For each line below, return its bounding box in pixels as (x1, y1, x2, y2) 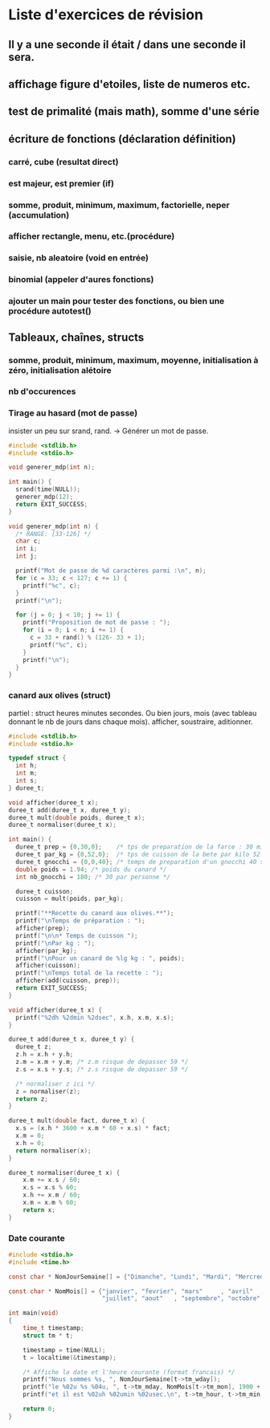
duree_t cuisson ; (15, 887, 74, 895)
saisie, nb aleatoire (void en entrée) (8, 252, 149, 264)
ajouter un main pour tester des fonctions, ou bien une (8, 296, 225, 307)
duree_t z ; (15, 1043, 52, 1051)
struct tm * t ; (22, 1332, 74, 1340)
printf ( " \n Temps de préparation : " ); (15, 917, 146, 925)
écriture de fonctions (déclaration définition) (8, 132, 237, 145)
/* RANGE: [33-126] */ (15, 530, 92, 538)
